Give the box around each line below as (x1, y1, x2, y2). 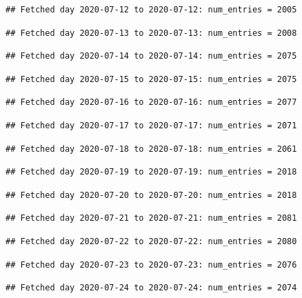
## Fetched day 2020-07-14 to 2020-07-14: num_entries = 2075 (6, 51, 297, 61)
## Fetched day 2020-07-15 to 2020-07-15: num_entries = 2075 (6, 74, 297, 84)
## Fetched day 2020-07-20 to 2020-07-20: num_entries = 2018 (6, 190, 297, 200)
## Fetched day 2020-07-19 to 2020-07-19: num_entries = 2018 (6, 167, 297, 177)
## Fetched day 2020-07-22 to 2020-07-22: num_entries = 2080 (6, 236, 297, 246)
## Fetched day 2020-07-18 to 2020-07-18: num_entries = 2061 (6, 143, 297, 154)
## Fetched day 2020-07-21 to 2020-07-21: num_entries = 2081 (6, 213, 297, 223)
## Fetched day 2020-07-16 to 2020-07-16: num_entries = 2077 (6, 97, 297, 108)
